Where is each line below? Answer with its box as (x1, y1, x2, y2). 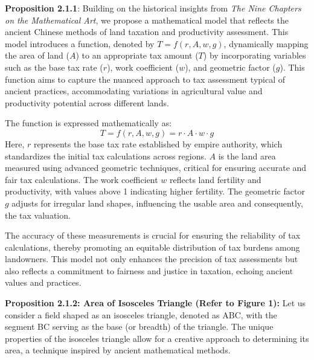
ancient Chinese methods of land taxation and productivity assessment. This (5, 25, 289, 38)
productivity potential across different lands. (5, 96, 169, 109)
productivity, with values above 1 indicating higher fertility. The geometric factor (5, 185, 305, 198)
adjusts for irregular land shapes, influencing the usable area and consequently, (11, 196, 303, 209)
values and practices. (5, 276, 82, 289)
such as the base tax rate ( (5, 60, 103, 73)
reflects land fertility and (170, 173, 261, 185)
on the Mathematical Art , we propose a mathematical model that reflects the (5, 13, 289, 26)
